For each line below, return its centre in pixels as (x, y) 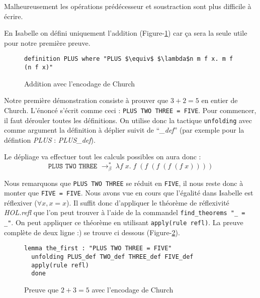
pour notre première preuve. (47, 42)
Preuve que (41, 289)
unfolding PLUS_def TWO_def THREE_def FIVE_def (112, 257)
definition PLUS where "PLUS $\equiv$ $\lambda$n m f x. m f (129, 59)
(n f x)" (39, 68)
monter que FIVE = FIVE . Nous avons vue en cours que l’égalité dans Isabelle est (129, 193)
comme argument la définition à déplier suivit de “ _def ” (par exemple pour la (124, 130)
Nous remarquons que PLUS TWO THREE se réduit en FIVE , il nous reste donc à (124, 183)
